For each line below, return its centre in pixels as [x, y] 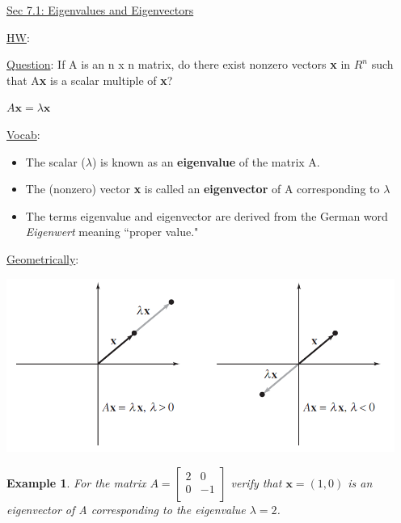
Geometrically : [43, 258]
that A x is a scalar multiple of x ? [90, 80]
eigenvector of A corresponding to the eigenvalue [126, 510]
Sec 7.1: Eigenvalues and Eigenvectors [100, 10]
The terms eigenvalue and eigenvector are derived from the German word [207, 215]
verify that [256, 483]
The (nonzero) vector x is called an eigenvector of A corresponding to [203, 189]
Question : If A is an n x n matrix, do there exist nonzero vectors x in [179, 64]
